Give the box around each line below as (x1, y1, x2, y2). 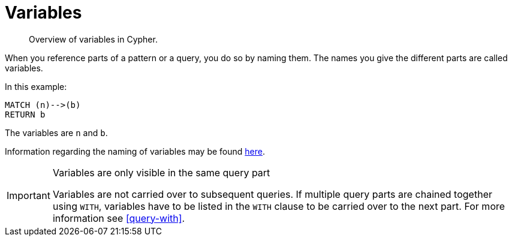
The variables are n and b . (5, 127, 108, 138)
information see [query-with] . (52, 212, 185, 224)
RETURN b (5, 109, 46, 119)
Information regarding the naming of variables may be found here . (5, 146, 265, 156)
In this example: (5, 81, 67, 92)
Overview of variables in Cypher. (29, 34, 158, 44)
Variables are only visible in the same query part (52, 166, 270, 179)
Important (7, 189, 50, 201)
